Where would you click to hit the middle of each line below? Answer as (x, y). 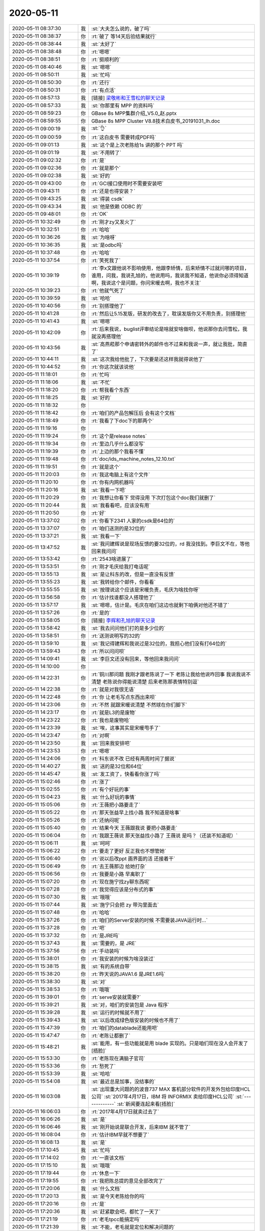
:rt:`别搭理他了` (108, 306)
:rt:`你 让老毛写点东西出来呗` (124, 697)
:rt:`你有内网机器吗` (113, 482)
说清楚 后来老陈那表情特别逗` (165, 681)
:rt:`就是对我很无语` (113, 689)
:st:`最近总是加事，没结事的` (123, 1081)
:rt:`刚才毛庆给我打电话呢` (120, 566)
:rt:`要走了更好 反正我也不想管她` (129, 851)
